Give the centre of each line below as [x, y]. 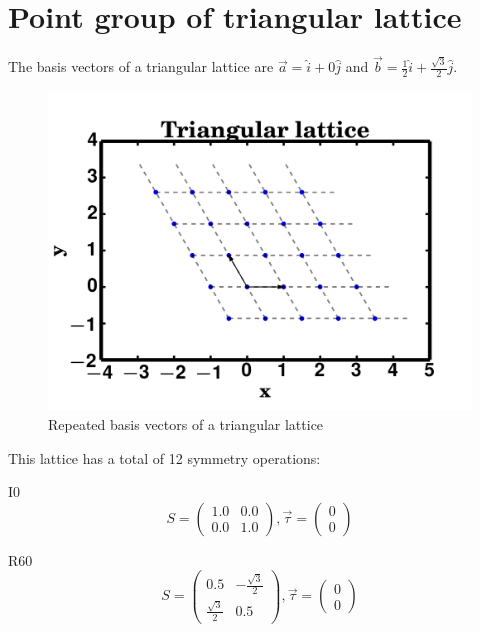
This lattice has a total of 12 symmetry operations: [164, 457]
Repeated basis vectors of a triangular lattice [186, 424]
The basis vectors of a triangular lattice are [141, 66]
